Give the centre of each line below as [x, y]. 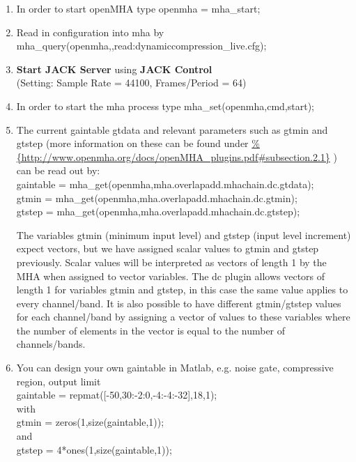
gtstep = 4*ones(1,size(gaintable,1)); [94, 449]
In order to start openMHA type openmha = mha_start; [138, 8]
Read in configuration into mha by [90, 32]
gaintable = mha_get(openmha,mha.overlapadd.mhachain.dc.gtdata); [165, 184]
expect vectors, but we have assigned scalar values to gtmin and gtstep [168, 248]
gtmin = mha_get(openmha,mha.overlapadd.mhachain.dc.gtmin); [157, 198]
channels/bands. [51, 344]
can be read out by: [58, 170]
